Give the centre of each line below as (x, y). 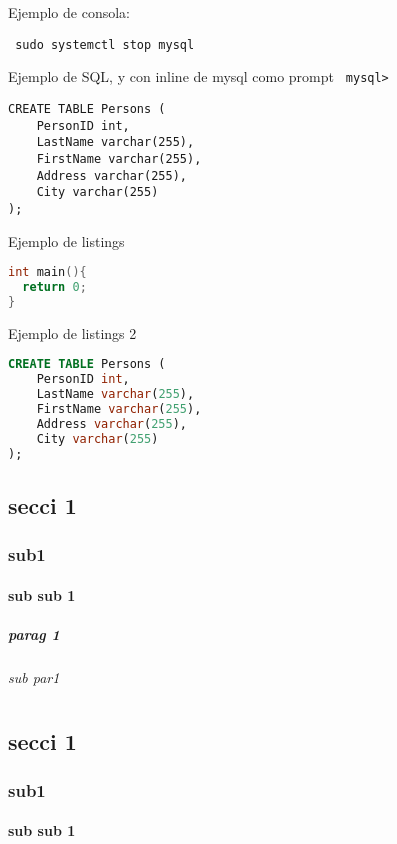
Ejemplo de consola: (69, 12)
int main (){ (47, 272)
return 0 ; (54, 286)
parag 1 (34, 633)
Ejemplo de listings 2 (72, 332)
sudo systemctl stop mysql (105, 44)
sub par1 (34, 676)
